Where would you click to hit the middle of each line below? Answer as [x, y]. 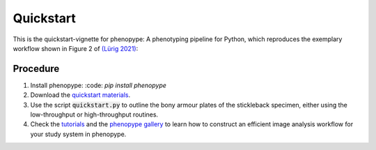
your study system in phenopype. [78, 134]
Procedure [36, 69]
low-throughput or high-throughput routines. [94, 114]
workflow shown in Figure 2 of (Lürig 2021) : [76, 48]
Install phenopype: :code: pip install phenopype [99, 85]
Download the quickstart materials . [80, 95]
